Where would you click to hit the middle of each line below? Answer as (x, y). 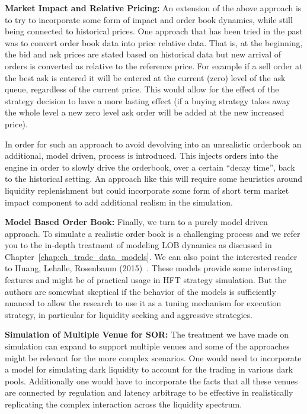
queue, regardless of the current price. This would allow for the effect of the (142, 89)
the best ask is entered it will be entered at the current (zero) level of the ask (145, 77)
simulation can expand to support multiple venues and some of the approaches (147, 346)
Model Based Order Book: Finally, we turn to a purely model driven (136, 222)
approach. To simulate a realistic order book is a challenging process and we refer (153, 233)
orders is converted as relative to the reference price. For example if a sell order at (154, 65)
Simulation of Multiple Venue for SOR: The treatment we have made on (147, 334)
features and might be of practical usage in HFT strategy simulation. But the (145, 280)
